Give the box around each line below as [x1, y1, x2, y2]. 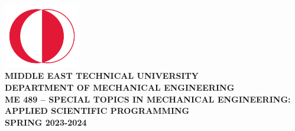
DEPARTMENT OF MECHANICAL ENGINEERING [5, 81, 235, 94]
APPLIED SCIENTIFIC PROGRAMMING [5, 104, 190, 117]
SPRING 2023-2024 [5, 116, 87, 128]
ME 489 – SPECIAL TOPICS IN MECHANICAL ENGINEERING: [5, 92, 291, 105]
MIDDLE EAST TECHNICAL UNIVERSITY [5, 69, 199, 82]
